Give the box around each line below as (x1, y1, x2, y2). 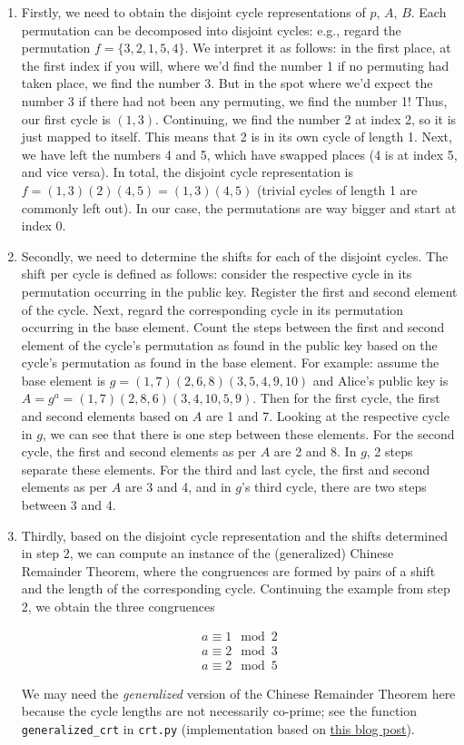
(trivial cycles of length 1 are (256, 180, 418, 199)
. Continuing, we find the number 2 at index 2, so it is (155, 109, 457, 128)
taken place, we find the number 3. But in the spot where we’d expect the (21, 74, 433, 93)
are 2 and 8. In (273, 442, 357, 461)
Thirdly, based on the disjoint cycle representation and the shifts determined (21, 525, 448, 544)
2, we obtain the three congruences (21, 597, 215, 615)
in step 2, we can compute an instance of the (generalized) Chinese (21, 544, 394, 563)
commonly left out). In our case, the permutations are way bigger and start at (21, 198, 457, 217)
